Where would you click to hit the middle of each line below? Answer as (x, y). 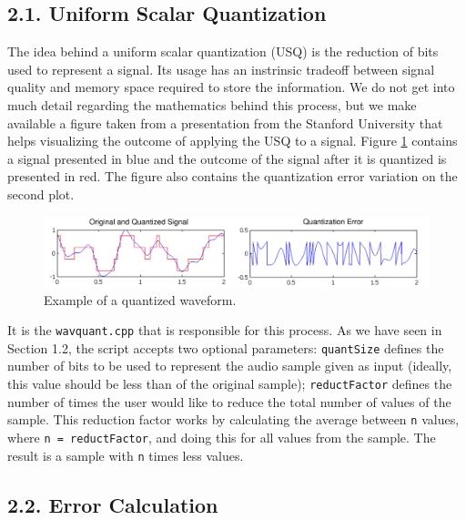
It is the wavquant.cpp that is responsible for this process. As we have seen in (225, 330)
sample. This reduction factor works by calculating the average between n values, (233, 419)
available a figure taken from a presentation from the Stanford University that (225, 122)
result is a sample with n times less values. (126, 455)
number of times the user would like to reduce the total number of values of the (229, 401)
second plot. (41, 194)
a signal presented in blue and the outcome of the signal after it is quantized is (227, 158)
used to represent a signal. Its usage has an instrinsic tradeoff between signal (221, 69)
